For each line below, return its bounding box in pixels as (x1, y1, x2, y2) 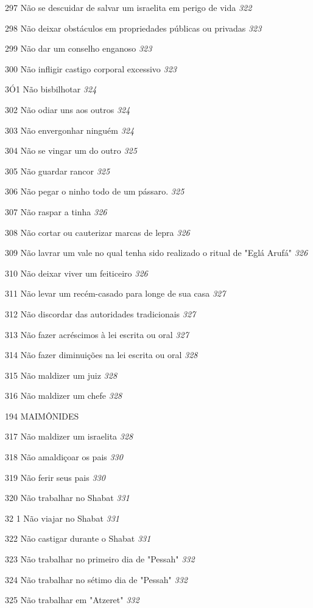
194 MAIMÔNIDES (5, 409, 79, 422)
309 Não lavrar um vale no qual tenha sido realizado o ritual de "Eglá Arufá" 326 (5, 246, 308, 259)
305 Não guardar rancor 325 (5, 164, 110, 177)
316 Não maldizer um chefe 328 (5, 389, 122, 402)
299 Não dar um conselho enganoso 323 (5, 42, 152, 55)
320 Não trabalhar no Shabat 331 (5, 491, 130, 504)
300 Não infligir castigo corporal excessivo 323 (5, 62, 177, 75)
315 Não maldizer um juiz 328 (5, 368, 118, 381)
